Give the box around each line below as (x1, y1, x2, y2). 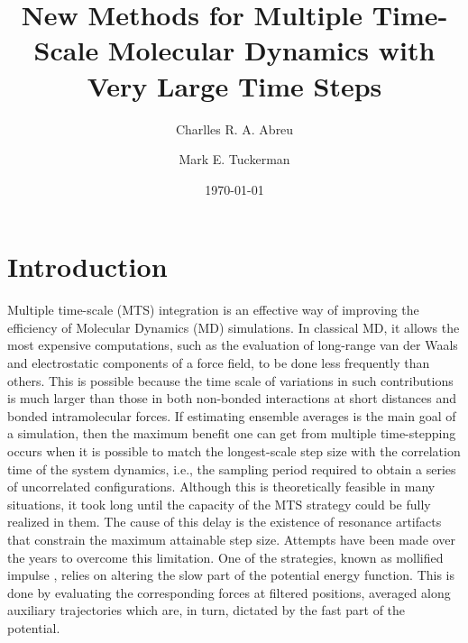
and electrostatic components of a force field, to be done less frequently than (7, 354, 430, 372)
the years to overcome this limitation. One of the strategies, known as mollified (7, 547, 444, 566)
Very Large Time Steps (87, 67, 382, 104)
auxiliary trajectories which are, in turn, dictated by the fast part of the (7, 601, 406, 620)
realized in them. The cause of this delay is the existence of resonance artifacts (7, 512, 442, 531)
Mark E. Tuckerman (179, 150, 290, 169)
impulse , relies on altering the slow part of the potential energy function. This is (7, 565, 455, 584)
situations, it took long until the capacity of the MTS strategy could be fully (7, 494, 431, 513)
